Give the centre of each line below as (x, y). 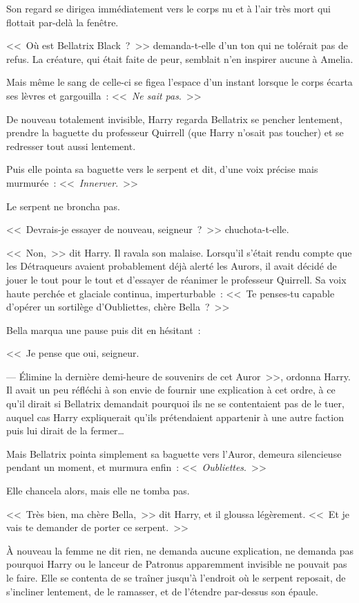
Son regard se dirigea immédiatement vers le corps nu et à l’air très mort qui (168, 8)
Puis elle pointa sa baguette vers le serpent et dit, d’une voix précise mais (162, 169)
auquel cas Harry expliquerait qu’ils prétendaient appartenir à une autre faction (175, 417)
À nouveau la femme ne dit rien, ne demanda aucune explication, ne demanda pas (180, 550)
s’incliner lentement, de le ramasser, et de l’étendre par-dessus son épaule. (162, 591)
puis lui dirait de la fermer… (65, 430)
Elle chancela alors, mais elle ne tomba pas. (98, 491)
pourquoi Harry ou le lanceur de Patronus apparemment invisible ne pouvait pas (177, 564)
